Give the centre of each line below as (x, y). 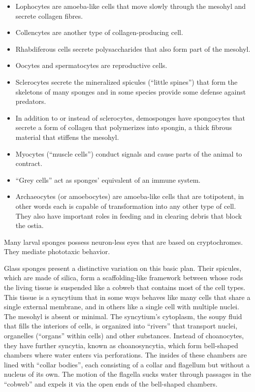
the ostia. (30, 225)
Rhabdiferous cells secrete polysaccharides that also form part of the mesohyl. (133, 49)
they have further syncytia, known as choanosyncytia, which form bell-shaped (121, 345)
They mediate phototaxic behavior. (57, 251)
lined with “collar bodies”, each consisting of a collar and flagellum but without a (127, 364)
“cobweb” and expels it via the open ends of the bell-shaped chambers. (111, 384)
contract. (29, 163)
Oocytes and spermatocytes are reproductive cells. (91, 65)
